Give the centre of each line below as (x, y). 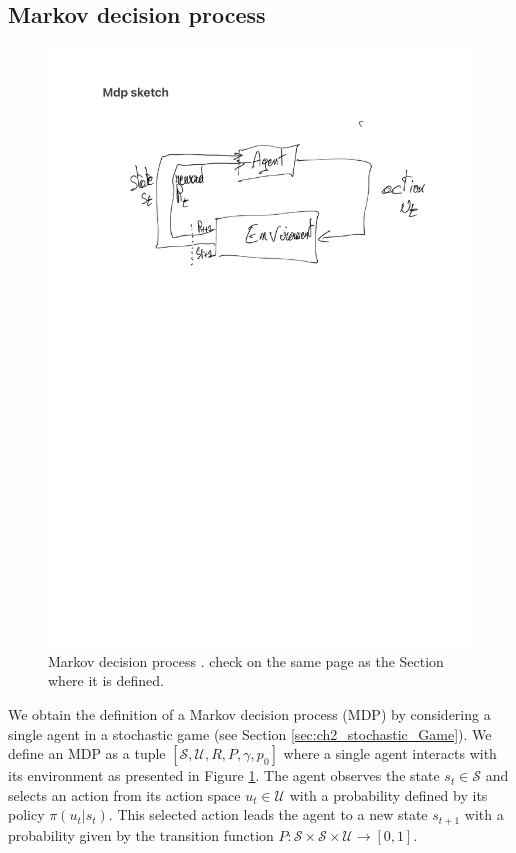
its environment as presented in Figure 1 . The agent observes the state (224, 775)
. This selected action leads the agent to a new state (268, 814)
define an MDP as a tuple (87, 753)
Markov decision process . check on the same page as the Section (246, 660)
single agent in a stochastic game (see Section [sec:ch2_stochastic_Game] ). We (250, 733)
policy (26, 814)
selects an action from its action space (124, 794)
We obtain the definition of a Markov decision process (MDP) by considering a (249, 713)
